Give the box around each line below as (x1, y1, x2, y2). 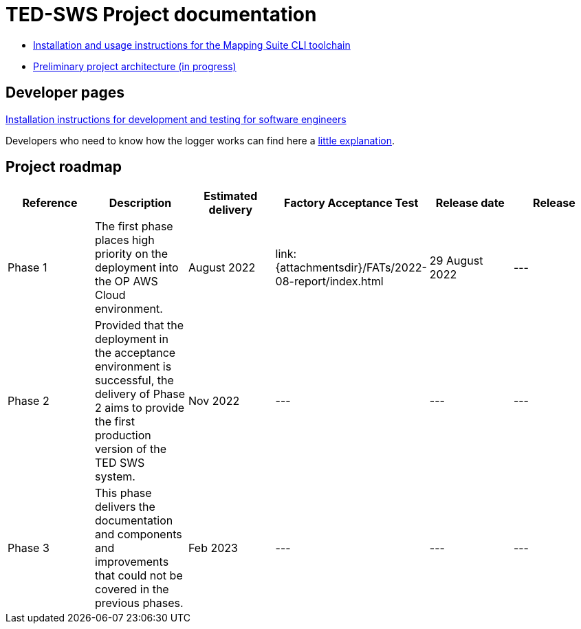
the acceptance (95, 346, 176, 360)
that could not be (95, 569, 183, 583)
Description (109, 196, 172, 210)
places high (95, 233, 155, 247)
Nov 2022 (188, 394, 240, 408)
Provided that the (95, 318, 184, 333)
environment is (95, 360, 172, 374)
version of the (95, 442, 166, 456)
